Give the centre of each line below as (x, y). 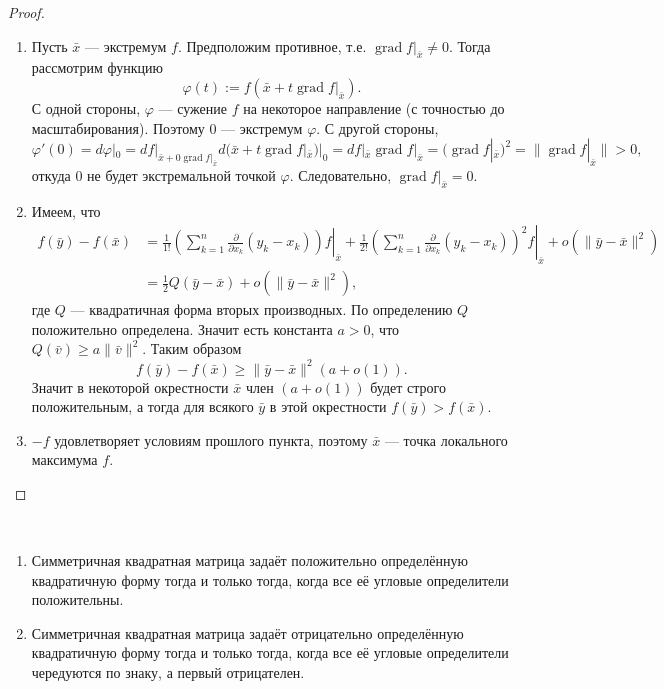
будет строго (408, 386)
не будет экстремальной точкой (181, 174)
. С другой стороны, (377, 127)
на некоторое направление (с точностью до (374, 107)
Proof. (26, 12)
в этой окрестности (328, 406)
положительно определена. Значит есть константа (182, 328)
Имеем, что (66, 210)
